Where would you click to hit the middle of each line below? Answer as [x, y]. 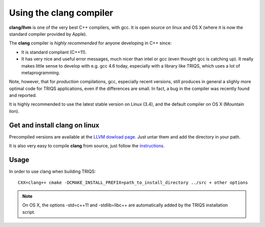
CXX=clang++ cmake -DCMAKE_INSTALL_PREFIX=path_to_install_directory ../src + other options [133, 183]
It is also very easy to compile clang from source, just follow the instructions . [87, 146]
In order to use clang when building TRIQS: [52, 172]
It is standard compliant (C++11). [54, 52]
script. [29, 212]
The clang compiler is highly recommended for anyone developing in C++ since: [90, 43]
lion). [14, 111]
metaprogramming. [41, 72]
